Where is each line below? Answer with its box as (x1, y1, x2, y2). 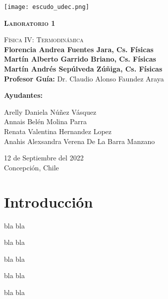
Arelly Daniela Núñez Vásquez (4, 106, 97, 117)
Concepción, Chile (4, 162, 59, 172)
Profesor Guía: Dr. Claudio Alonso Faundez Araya (4, 73, 164, 83)
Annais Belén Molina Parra (4, 116, 87, 127)
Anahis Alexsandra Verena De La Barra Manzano (4, 136, 155, 146)
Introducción (4, 191, 93, 212)
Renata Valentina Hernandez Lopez (4, 126, 112, 136)
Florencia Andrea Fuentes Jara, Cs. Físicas (4, 44, 154, 54)
